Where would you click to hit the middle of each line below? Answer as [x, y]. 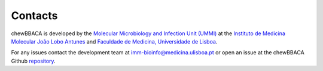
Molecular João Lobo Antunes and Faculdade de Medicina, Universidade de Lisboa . [114, 41]
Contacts [34, 16]
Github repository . [33, 61]
